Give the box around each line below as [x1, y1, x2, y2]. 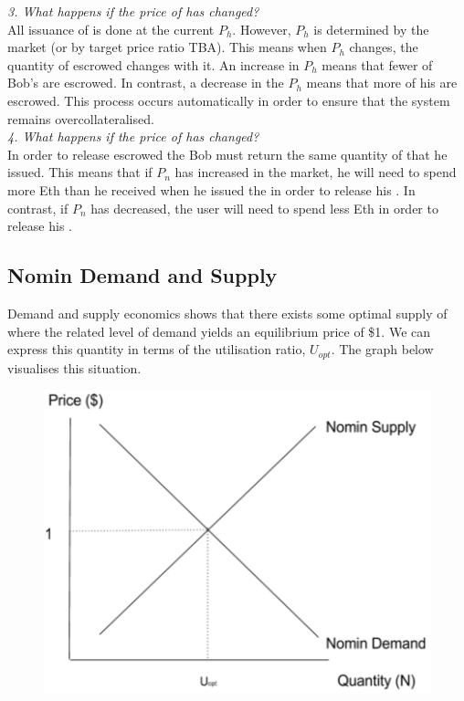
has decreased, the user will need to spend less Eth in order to [90, 198, 438, 217]
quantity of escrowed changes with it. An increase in [7, 55, 300, 74]
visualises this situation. [7, 358, 142, 377]
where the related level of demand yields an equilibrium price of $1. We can [7, 321, 431, 340]
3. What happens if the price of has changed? [7, 2, 259, 20]
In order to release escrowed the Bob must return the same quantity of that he [7, 144, 448, 163]
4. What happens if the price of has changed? [7, 127, 259, 146]
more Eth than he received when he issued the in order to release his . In [7, 180, 416, 199]
